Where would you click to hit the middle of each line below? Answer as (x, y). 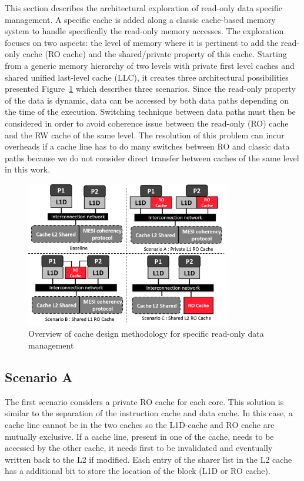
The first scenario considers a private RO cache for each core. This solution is (144, 401)
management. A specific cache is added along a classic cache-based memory (140, 19)
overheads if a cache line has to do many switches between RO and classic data (147, 146)
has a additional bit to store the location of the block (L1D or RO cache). (138, 471)
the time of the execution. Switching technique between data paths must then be (150, 112)
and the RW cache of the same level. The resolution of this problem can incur (145, 135)
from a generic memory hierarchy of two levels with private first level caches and (150, 65)
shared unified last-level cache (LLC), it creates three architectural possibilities (147, 77)
